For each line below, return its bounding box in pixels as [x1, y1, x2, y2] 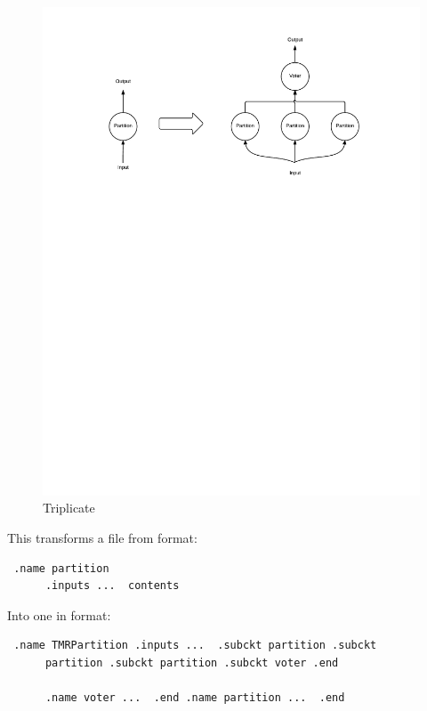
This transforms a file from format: [7, 529, 197, 547]
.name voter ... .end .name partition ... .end [44, 691, 345, 705]
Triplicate [43, 498, 95, 517]
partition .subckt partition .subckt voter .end [44, 657, 339, 670]
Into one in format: [7, 605, 111, 624]
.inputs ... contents [44, 579, 180, 593]
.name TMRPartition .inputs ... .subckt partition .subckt [13, 639, 377, 652]
